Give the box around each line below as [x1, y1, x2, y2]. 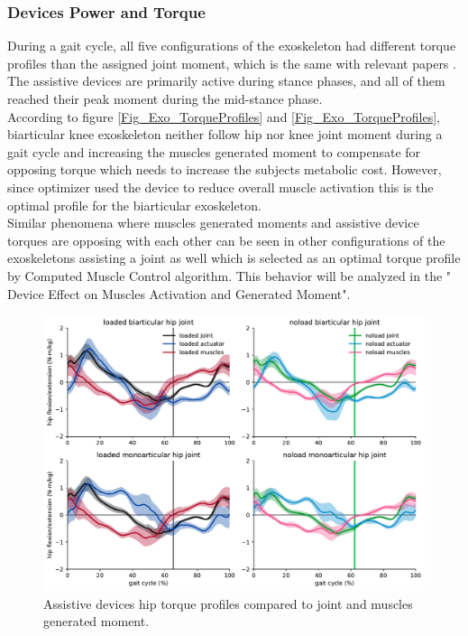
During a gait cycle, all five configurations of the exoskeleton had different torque [7, 36, 456, 55]
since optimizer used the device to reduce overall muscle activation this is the [7, 177, 434, 196]
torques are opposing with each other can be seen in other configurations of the [7, 230, 445, 249]
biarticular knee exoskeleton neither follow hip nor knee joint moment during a [7, 125, 443, 144]
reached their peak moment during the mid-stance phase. [7, 89, 323, 108]
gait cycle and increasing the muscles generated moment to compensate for [7, 142, 421, 161]
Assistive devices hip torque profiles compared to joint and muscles [43, 594, 413, 613]
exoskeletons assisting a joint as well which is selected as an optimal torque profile [7, 248, 461, 267]
